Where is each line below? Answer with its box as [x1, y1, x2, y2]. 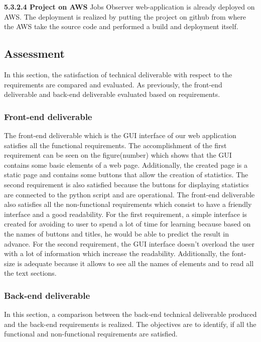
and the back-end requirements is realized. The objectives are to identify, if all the [4, 318, 256, 329]
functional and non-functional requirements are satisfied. [4, 328, 178, 339]
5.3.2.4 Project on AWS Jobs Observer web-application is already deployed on [4, 2, 255, 12]
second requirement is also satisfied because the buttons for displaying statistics [4, 179, 249, 189]
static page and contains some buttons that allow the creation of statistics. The [4, 169, 248, 180]
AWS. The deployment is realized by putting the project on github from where [4, 11, 246, 22]
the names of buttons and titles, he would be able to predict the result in [4, 228, 229, 239]
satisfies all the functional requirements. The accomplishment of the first [4, 140, 227, 150]
